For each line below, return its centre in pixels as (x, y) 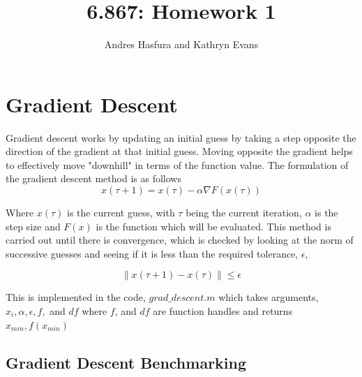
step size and (33, 226)
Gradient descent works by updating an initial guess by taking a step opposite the (181, 137)
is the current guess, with (121, 213)
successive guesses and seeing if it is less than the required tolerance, (152, 253)
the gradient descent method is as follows (93, 178)
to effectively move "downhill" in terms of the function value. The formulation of (177, 164)
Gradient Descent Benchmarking (126, 362)
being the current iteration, (244, 213)
